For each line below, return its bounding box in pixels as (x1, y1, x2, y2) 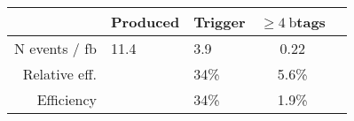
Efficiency (36, 89, 97, 110)
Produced (110, 11, 180, 32)
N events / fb (14, 38, 97, 58)
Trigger (193, 11, 246, 32)
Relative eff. (22, 64, 97, 84)
